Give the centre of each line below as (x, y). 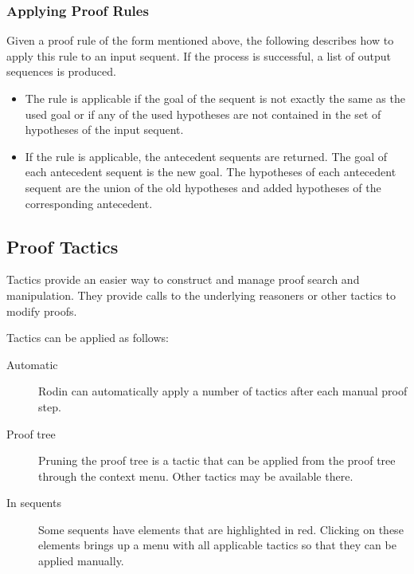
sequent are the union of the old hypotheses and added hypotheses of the (203, 187)
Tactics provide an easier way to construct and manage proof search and (183, 279)
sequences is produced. (61, 71)
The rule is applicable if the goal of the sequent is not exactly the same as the (215, 98)
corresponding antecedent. (89, 203)
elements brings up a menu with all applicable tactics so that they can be (217, 545)
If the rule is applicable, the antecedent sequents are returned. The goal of (206, 156)
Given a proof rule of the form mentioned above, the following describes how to (200, 40)
